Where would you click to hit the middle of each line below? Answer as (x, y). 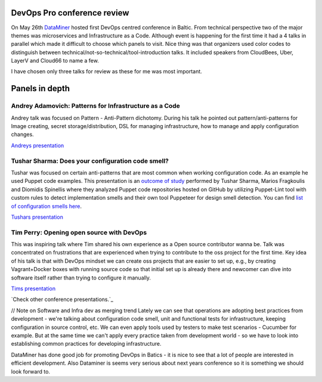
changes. (22, 135)
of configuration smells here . (46, 206)
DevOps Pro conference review (70, 13)
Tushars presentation (37, 217)
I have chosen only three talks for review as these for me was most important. (106, 72)
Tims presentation (33, 288)
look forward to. (31, 371)
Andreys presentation (38, 145)
